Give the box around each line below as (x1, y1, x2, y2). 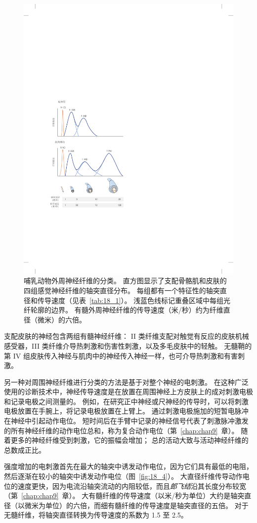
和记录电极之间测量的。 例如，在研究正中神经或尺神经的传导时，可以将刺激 (4, 396, 249, 406)
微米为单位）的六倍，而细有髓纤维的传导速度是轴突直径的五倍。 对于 (24, 500, 249, 510)
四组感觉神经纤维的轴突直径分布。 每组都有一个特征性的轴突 (24, 285, 220, 295)
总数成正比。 (4, 444, 45, 455)
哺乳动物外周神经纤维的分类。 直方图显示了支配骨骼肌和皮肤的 (24, 275, 227, 286)
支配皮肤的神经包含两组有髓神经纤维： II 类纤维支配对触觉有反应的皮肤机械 (4, 331, 249, 341)
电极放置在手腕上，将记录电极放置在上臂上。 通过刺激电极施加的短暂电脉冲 (4, 406, 249, 416)
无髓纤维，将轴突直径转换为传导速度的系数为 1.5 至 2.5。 (4, 510, 188, 520)
